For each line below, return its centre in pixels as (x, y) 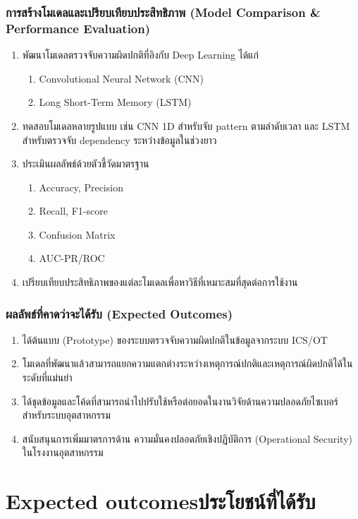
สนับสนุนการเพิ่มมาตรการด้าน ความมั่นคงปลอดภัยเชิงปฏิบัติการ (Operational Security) (187, 438)
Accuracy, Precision (81, 187)
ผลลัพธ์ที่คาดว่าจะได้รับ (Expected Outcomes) (119, 313)
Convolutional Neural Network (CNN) (122, 78)
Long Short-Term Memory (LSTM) (115, 102)
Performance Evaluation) (78, 28)
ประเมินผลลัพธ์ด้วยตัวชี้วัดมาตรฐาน (86, 163)
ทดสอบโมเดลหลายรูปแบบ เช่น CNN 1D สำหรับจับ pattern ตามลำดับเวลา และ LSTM (186, 125)
